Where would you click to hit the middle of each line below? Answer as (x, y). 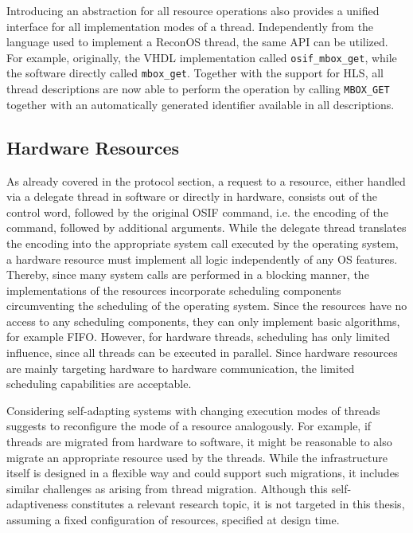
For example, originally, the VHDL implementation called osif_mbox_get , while (202, 57)
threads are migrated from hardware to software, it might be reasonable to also (199, 442)
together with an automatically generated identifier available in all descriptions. (201, 104)
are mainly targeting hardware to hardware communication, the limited (181, 368)
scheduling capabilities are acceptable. (99, 384)
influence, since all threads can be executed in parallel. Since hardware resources (202, 353)
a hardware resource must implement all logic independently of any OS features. (202, 259)
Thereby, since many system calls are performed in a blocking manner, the (188, 274)
